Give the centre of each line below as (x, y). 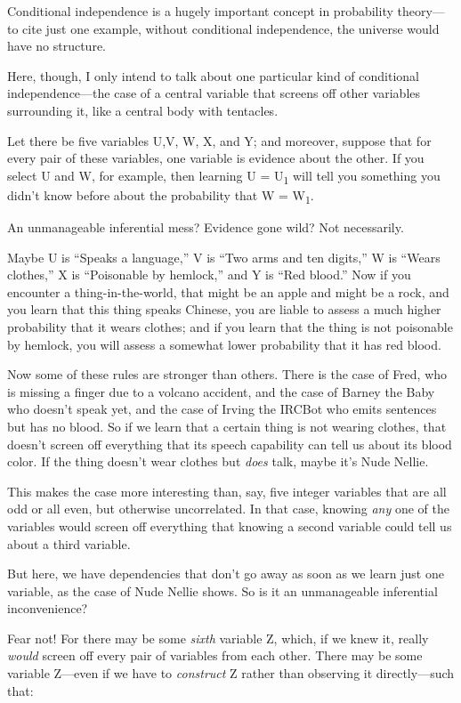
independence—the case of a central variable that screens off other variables (214, 93)
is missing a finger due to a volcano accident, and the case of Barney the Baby (221, 391)
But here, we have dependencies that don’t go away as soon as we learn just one (226, 574)
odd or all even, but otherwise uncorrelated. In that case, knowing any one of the (228, 509)
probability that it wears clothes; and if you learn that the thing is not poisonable (230, 326)
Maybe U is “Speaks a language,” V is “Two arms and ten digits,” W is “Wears (224, 257)
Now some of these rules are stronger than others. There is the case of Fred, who (227, 374)
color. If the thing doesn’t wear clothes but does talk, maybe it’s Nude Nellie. (218, 461)
